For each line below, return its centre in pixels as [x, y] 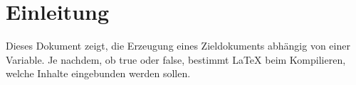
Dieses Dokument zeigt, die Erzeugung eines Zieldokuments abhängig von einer [178, 46]
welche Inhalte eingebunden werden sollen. [98, 73]
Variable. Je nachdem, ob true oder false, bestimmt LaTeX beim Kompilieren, [176, 59]
